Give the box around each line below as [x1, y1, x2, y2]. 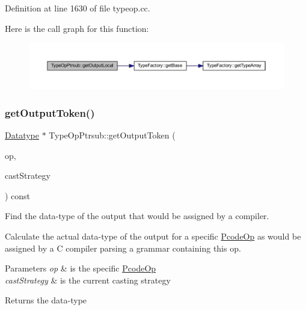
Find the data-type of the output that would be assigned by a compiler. [5, 209, 269, 222]
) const [5, 189, 31, 202]
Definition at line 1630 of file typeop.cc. [5, 2, 150, 14]
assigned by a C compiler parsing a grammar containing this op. [5, 241, 241, 254]
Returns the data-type [5, 294, 87, 306]
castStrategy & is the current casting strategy [5, 273, 171, 286]
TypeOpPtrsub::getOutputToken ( [49, 129, 176, 141]
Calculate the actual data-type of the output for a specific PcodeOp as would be [5, 229, 301, 242]
